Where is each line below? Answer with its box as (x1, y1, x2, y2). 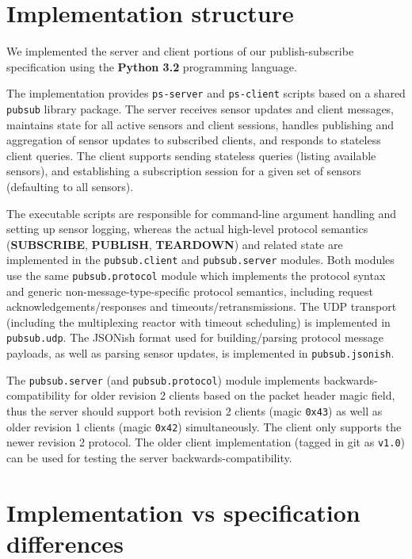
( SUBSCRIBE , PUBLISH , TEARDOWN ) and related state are (6, 235, 343, 252)
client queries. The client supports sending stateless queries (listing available (6, 147, 376, 163)
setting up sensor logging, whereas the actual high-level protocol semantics (6, 220, 368, 237)
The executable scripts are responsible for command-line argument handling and (6, 205, 397, 221)
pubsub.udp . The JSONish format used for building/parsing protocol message (6, 329, 384, 346)
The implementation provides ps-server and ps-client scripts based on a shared (6, 85, 406, 101)
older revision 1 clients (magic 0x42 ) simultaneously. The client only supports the (6, 418, 402, 435)
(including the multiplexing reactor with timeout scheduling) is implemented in (6, 313, 391, 330)
